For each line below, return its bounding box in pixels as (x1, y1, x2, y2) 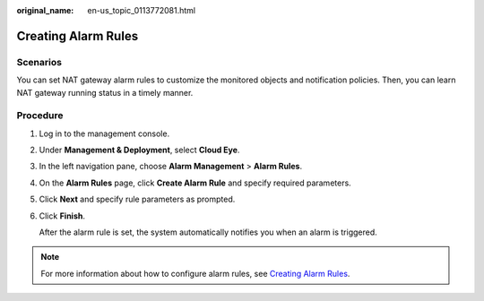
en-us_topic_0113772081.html (87, 5, 196, 15)
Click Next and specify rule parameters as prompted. (39, 193, 236, 205)
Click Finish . (39, 211, 85, 221)
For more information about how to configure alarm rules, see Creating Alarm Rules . (40, 268, 350, 279)
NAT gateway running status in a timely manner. (16, 87, 194, 98)
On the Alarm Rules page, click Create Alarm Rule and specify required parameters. (39, 177, 351, 188)
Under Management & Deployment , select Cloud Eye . (39, 144, 240, 156)
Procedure (16, 109, 64, 122)
